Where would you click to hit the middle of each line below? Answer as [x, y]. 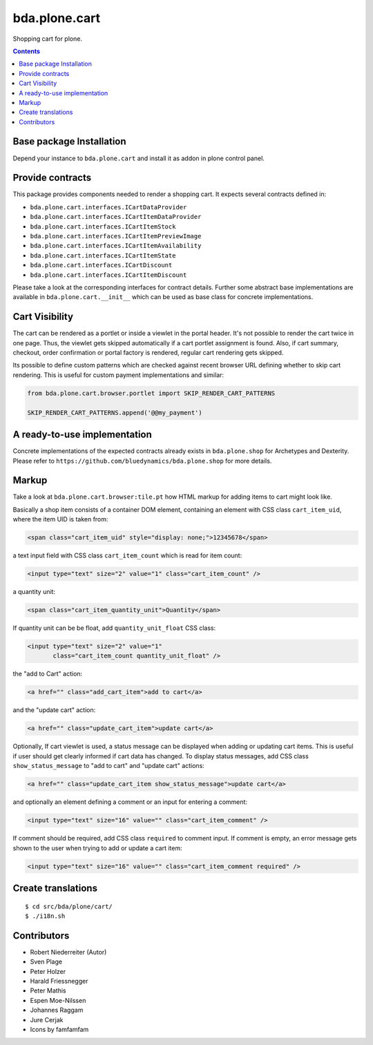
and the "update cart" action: [54, 710]
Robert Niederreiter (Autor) [68, 952]
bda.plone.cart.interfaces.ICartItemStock [103, 227]
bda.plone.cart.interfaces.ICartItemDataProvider [116, 217]
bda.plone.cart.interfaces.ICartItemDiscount [108, 275]
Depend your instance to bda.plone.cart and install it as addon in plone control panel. [139, 158]
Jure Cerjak [47, 1019]
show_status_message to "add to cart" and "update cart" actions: [109, 766]
